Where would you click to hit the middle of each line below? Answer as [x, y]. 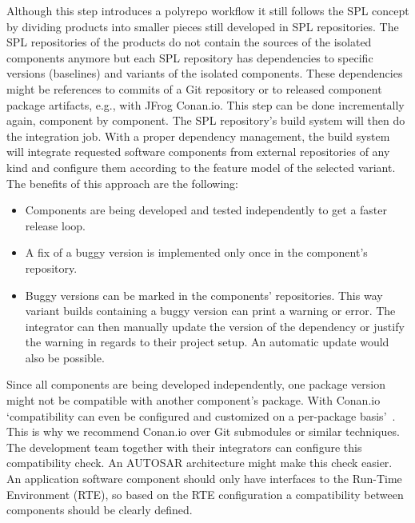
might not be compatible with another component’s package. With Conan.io [194, 400]
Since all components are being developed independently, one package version [196, 384]
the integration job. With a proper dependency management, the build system [198, 136]
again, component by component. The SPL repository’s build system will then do [206, 120]
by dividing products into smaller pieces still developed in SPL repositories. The [203, 26]
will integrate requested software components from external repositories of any [198, 152]
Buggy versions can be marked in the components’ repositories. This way [204, 295]
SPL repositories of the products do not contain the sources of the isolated [189, 42]
